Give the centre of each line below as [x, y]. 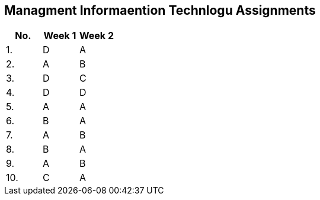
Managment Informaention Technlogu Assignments [160, 10]
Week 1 [60, 36]
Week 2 [97, 36]
